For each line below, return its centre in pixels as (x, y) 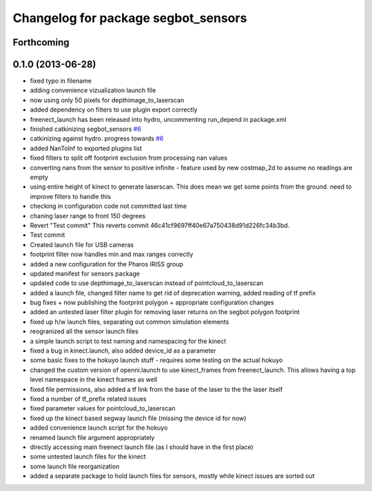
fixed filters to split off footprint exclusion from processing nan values (128, 158)
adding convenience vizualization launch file (93, 90)
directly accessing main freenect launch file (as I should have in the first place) (142, 447)
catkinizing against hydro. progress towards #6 (97, 138)
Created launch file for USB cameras (82, 244)
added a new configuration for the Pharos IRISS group (107, 264)
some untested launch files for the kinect (88, 457)
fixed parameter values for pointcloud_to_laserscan (103, 408)
